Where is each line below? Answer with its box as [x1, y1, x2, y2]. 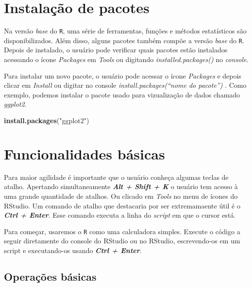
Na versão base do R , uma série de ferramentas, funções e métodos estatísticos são [4, 26, 247, 36]
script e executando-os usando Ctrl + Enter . [4, 245, 142, 255]
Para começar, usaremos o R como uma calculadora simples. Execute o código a [4, 226, 240, 236]
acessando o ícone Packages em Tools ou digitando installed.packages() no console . [4, 54, 249, 64]
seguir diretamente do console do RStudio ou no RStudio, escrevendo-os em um [4, 236, 240, 246]
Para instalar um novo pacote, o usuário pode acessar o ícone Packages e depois [4, 70, 241, 80]
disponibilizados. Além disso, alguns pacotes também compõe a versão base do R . [4, 35, 244, 45]
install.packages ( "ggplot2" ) [4, 115, 89, 125]
